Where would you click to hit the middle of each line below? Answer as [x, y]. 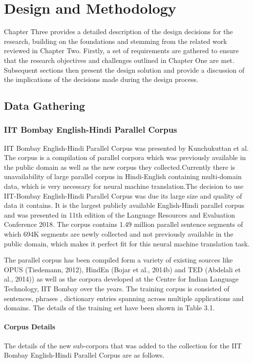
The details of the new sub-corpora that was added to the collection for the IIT [123, 345]
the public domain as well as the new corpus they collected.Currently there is [120, 167]
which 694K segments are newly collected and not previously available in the [119, 234]
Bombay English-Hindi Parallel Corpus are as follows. [84, 355]
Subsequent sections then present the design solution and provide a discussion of [124, 70]
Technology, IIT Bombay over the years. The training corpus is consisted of [117, 288]
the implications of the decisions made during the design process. [101, 79]
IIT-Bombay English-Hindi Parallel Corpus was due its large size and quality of [123, 195]
